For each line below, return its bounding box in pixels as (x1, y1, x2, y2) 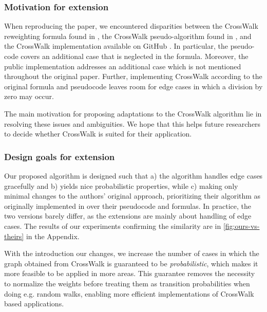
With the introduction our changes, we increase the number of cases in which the (4, 248, 259, 259)
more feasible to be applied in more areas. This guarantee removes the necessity (4, 268, 255, 279)
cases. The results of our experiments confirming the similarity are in (4, 220, 221, 231)
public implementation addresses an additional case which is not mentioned (4, 61, 241, 71)
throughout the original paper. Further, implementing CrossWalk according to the (4, 71, 262, 82)
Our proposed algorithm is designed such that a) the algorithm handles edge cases (4, 170, 263, 181)
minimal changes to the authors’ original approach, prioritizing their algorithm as (4, 190, 261, 201)
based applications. (4, 298, 64, 309)
